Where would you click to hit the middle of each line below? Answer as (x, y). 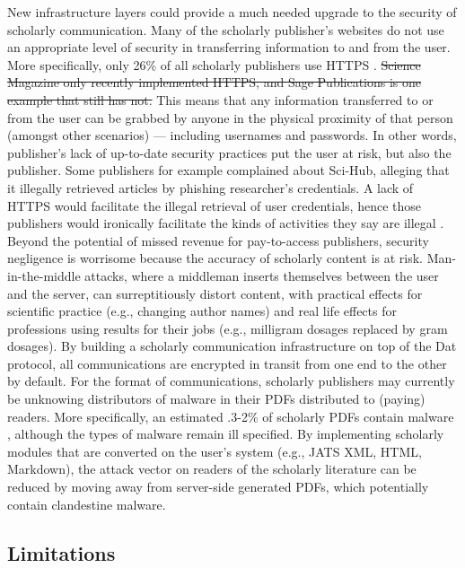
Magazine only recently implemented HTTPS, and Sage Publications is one (215, 82)
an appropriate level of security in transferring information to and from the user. (229, 47)
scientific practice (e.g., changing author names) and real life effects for (202, 311)
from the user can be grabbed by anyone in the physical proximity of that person (230, 117)
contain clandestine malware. (87, 504)
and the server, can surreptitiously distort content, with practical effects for (215, 293)
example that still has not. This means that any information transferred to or (220, 99)
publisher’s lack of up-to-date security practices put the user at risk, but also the (229, 152)
